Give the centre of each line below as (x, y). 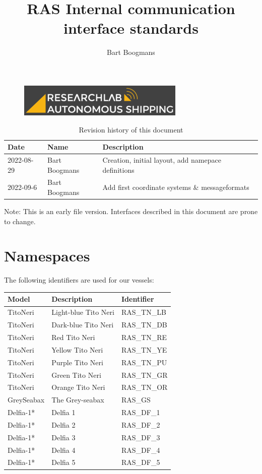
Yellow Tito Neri (77, 349)
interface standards (131, 28)
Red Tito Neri (73, 337)
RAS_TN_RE (144, 337)
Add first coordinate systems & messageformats (176, 187)
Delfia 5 (63, 462)
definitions (118, 170)
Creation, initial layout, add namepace (162, 159)
